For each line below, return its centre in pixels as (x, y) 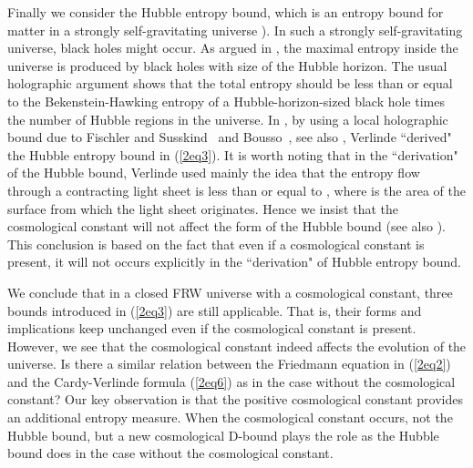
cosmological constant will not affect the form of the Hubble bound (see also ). (226, 226)
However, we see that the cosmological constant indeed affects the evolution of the (237, 346)
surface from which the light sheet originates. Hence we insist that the (203, 208)
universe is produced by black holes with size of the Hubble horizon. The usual (227, 65)
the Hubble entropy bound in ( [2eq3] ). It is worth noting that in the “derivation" (233, 154)
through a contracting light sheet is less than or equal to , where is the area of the (236, 190)
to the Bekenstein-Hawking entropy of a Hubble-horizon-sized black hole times (226, 101)
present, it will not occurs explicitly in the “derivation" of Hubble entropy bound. (234, 262)
